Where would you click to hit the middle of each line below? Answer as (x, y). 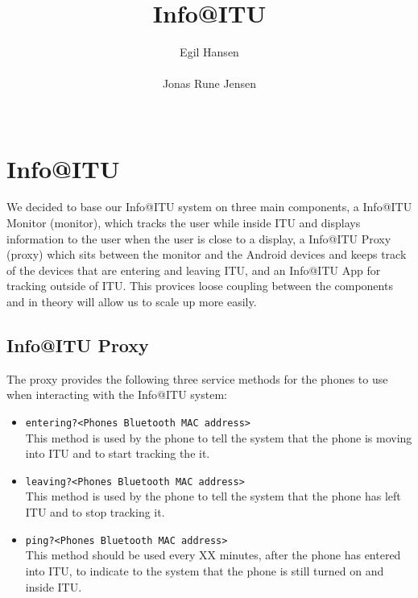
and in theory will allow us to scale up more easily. (132, 301)
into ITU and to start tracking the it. (118, 453)
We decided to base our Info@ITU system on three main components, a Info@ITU (209, 207)
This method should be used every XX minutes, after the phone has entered (213, 555)
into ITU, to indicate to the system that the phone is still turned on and (205, 570)
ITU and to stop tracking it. (95, 512)
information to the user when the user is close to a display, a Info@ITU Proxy (199, 238)
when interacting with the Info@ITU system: (117, 395)
